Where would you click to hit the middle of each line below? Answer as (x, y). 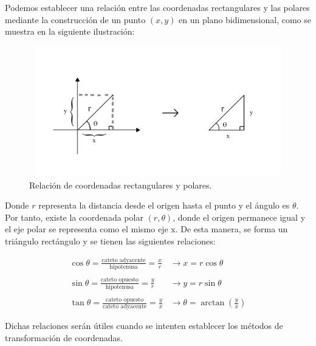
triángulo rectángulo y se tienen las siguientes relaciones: (110, 241)
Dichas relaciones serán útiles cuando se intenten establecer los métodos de (144, 326)
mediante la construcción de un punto (75, 19)
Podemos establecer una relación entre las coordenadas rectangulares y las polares (157, 7)
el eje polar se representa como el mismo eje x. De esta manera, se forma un (146, 229)
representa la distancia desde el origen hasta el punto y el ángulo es (164, 205)
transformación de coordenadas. (64, 337)
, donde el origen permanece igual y (239, 217)
